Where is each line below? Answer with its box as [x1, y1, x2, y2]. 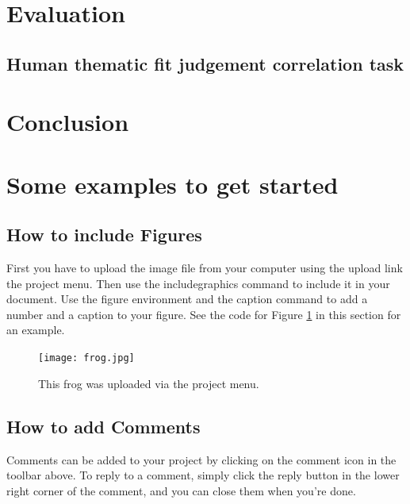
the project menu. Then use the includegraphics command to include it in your [6, 275, 390, 291]
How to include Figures [6, 222, 202, 247]
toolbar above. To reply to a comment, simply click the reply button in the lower [6, 467, 400, 483]
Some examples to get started [6, 167, 339, 200]
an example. [6, 321, 65, 338]
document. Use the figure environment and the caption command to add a [6, 290, 368, 307]
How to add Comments [6, 414, 201, 438]
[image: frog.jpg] [38, 352, 135, 364]
